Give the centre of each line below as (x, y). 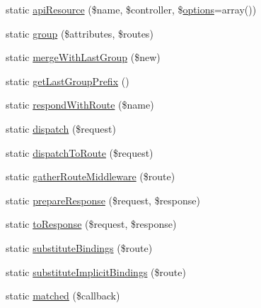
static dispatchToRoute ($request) (80, 152)
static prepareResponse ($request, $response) (103, 200)
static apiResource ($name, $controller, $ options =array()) (131, 9)
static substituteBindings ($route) (79, 247)
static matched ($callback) (63, 296)
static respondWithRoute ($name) (80, 105)
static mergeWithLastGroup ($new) (83, 57)
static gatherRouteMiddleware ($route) (91, 176)
